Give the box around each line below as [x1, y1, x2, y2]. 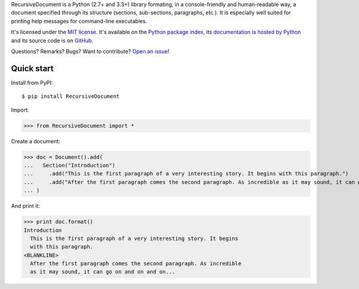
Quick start [11, 63, 54, 73]
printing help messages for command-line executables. [11, 17, 148, 24]
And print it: [11, 202, 40, 210]
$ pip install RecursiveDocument [22, 93, 120, 100]
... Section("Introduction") [23, 162, 116, 168]
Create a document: [11, 137, 60, 144]
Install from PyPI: [11, 79, 53, 86]
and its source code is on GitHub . [11, 36, 94, 44]
